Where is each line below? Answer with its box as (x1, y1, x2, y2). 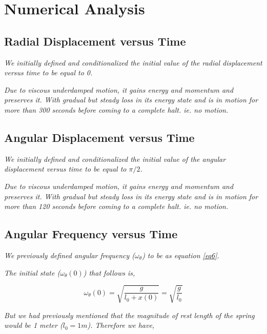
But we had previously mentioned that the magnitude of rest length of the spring (4, 309, 255, 320)
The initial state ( (4, 267, 60, 278)
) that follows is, (83, 267, 135, 278)
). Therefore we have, (87, 320, 155, 330)
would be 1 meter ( (4, 320, 63, 330)
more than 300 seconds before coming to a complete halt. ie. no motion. (4, 104, 229, 115)
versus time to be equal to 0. (4, 67, 93, 78)
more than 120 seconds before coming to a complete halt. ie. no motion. (4, 201, 229, 212)
